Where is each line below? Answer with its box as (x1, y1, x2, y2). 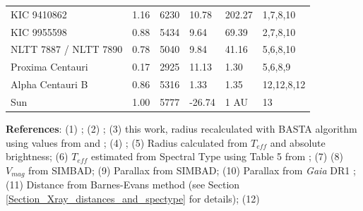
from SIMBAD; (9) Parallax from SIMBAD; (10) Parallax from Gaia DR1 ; (28, 162, 356, 177)
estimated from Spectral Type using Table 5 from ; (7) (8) (90, 149, 343, 164)
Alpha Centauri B (11, 77, 88, 92)
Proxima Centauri (11, 59, 88, 74)
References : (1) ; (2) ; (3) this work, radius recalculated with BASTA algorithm (6, 121, 357, 136)
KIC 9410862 (11, 6, 67, 21)
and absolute (270, 135, 326, 150)
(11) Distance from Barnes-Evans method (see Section (6, 177, 240, 192)
